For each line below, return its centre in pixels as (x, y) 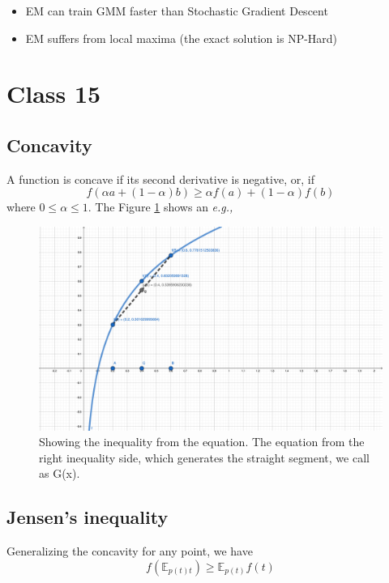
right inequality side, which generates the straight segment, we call (204, 457)
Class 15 (54, 94)
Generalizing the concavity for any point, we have (130, 551)
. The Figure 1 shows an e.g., (160, 207)
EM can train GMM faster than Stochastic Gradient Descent (177, 11)
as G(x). (60, 473)
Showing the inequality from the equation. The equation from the (202, 442)
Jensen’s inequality (88, 517)
